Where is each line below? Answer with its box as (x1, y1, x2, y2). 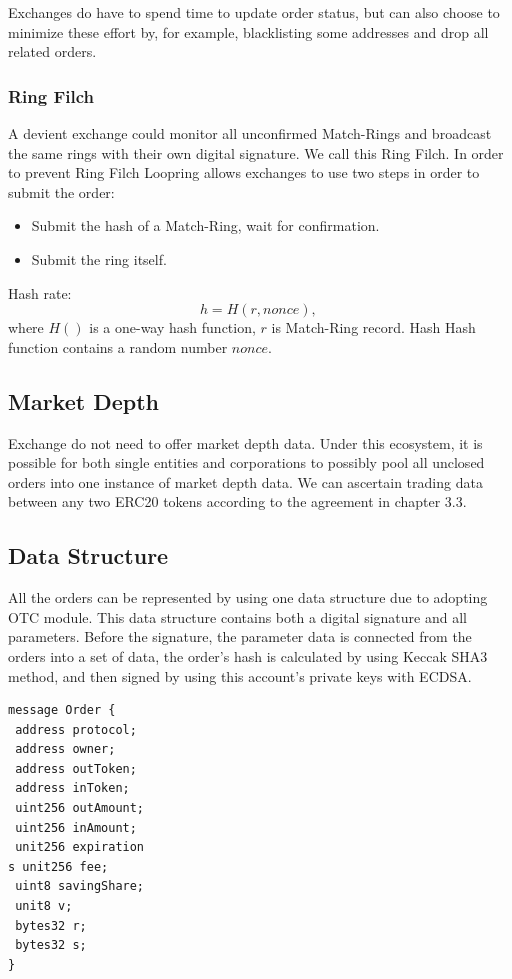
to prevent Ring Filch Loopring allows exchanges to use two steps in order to (8, 162, 480, 183)
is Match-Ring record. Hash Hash (271, 317, 476, 338)
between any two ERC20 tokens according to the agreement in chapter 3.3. (8, 491, 467, 512)
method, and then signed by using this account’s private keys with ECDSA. (8, 665, 472, 686)
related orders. (8, 41, 97, 62)
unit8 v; (15, 899, 73, 914)
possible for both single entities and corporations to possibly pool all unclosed (8, 452, 485, 473)
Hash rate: (8, 282, 72, 303)
